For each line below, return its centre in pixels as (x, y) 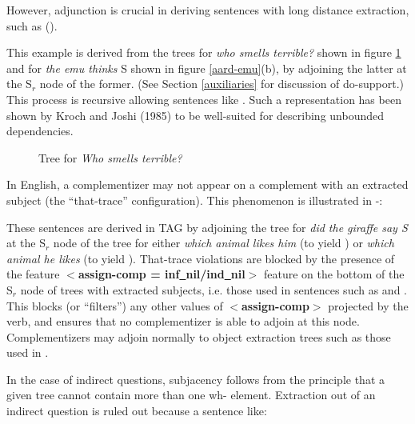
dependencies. (40, 131)
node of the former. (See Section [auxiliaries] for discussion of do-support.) (222, 84)
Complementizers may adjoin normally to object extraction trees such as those (199, 336)
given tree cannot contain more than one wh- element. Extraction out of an (191, 395)
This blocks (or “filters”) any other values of (115, 305)
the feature (33, 274)
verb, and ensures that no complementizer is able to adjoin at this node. (183, 321)
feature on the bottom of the (334, 274)
